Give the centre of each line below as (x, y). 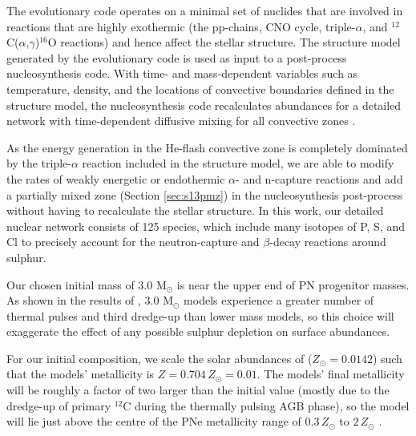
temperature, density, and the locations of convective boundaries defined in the (200, 89)
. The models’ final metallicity (331, 374)
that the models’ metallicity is (81, 374)
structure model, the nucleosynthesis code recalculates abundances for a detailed (204, 105)
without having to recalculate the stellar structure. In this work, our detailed (195, 210)
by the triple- (39, 163)
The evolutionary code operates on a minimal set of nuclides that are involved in (205, 10)
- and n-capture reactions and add (319, 178)
